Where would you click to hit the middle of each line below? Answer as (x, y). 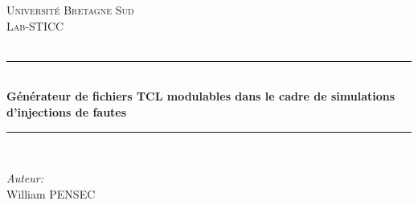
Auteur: (25, 178)
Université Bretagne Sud (70, 10)
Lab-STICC (35, 25)
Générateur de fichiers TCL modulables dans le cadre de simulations (201, 96)
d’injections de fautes (67, 111)
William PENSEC (51, 193)
